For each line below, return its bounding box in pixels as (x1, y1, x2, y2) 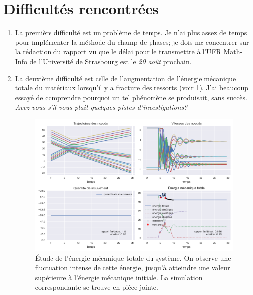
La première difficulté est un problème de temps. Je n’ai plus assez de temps (15, 27, 247, 38)
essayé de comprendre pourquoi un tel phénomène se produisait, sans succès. (15, 92, 247, 102)
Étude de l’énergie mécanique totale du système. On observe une (35, 253, 231, 263)
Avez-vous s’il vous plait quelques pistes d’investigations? (15, 102, 188, 112)
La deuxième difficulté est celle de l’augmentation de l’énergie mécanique (15, 73, 236, 83)
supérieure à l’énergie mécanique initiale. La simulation (35, 272, 202, 282)
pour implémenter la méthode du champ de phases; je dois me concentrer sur (15, 37, 249, 47)
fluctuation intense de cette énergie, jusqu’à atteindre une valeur (35, 262, 230, 273)
